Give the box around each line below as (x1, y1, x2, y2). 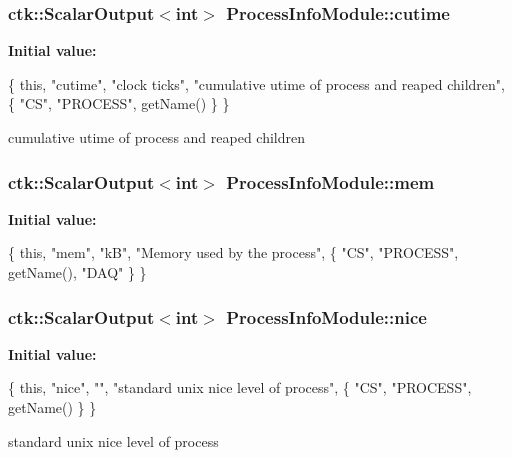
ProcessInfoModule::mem (226, 169, 435, 194)
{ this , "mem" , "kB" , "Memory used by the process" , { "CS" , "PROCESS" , (8, 242, 459, 263)
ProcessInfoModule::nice (226, 304, 427, 329)
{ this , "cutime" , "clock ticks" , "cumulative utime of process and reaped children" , (8, 73, 505, 94)
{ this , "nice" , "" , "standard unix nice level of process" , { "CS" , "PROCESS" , (8, 377, 472, 398)
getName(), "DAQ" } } (8, 262, 147, 282)
